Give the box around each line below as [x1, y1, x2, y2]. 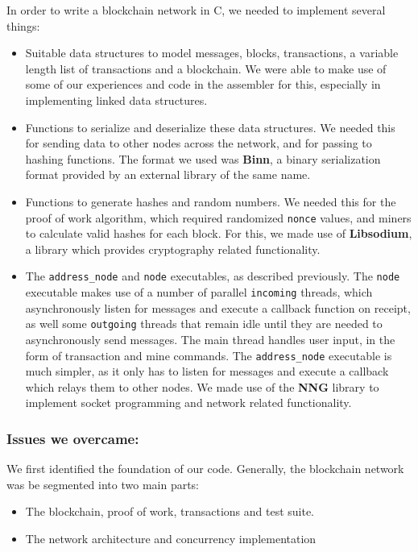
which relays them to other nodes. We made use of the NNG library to [25, 378, 379, 395]
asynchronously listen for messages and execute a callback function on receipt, [25, 299, 411, 316]
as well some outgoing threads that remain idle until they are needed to [25, 315, 383, 332]
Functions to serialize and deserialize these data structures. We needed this [25, 118, 395, 135]
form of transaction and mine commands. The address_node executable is [25, 347, 392, 363]
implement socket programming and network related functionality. [25, 394, 352, 411]
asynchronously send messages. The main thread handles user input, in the [25, 330, 395, 347]
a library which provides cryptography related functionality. [25, 240, 321, 257]
